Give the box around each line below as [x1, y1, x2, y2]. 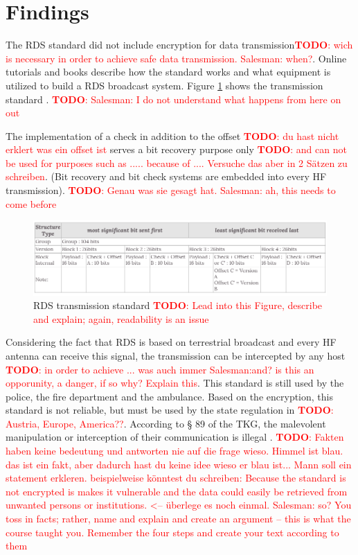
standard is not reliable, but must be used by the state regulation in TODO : [6, 403, 334, 417]
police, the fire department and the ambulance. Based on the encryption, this [6, 389, 333, 403]
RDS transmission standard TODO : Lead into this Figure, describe [33, 298, 323, 312]
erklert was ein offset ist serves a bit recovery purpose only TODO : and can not [6, 142, 347, 157]
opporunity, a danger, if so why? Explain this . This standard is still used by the [6, 376, 344, 390]
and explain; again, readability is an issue [33, 311, 209, 326]
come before [6, 196, 57, 211]
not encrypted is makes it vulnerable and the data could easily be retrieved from [6, 484, 348, 498]
